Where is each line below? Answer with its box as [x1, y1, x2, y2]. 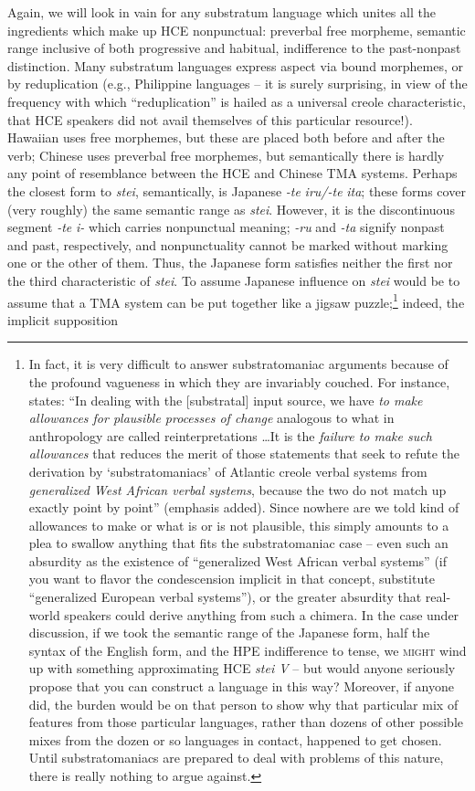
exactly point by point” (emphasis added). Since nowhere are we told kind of [28, 498, 459, 517]
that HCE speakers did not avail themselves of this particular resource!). [7, 110, 413, 129]
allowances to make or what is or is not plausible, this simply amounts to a [28, 515, 449, 534]
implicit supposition [7, 310, 119, 329]
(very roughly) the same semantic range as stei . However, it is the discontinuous [7, 199, 455, 218]
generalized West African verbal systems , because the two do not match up [28, 480, 447, 499]
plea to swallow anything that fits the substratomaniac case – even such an [28, 533, 449, 553]
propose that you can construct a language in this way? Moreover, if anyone [28, 677, 454, 696]
